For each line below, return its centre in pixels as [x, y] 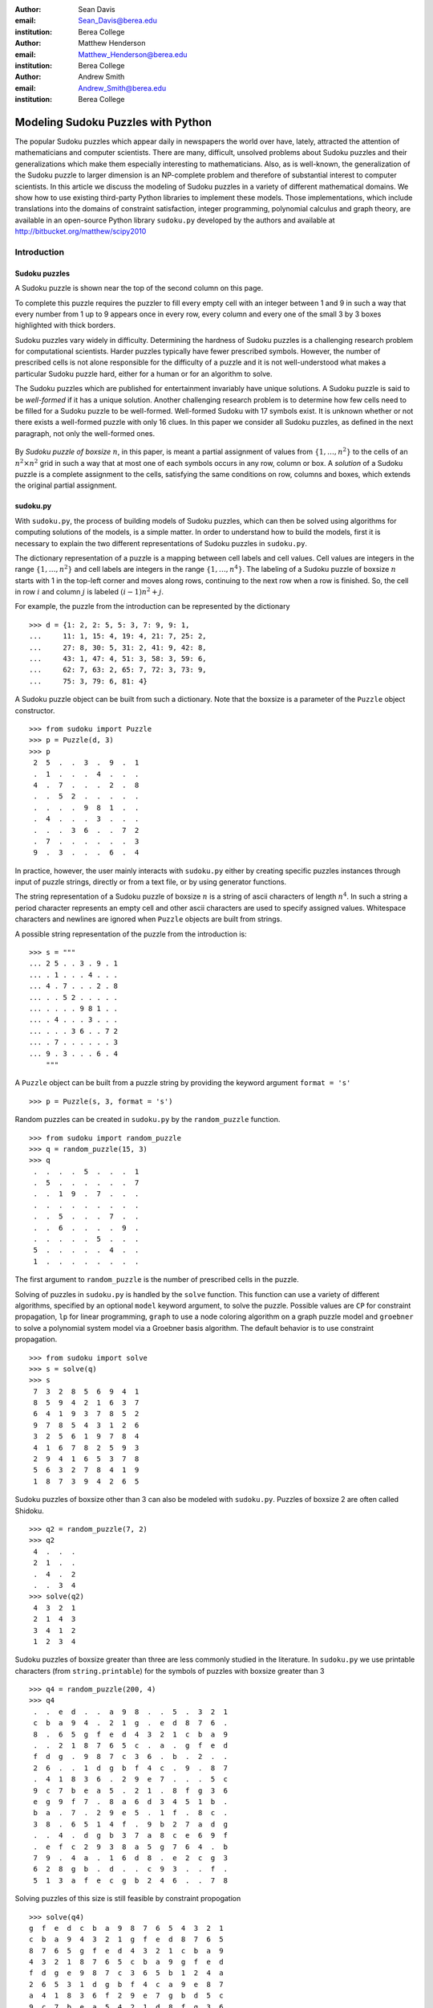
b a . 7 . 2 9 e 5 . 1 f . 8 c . [131, 1813]
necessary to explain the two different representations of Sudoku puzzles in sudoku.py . [161, 543]
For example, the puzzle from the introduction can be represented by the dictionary [152, 606]
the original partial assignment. [66, 485]
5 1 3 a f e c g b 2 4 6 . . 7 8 [131, 1880]
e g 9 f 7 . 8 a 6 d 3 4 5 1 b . [131, 1802]
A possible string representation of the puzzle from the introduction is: [131, 934]
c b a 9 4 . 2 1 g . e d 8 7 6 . [131, 1723]
